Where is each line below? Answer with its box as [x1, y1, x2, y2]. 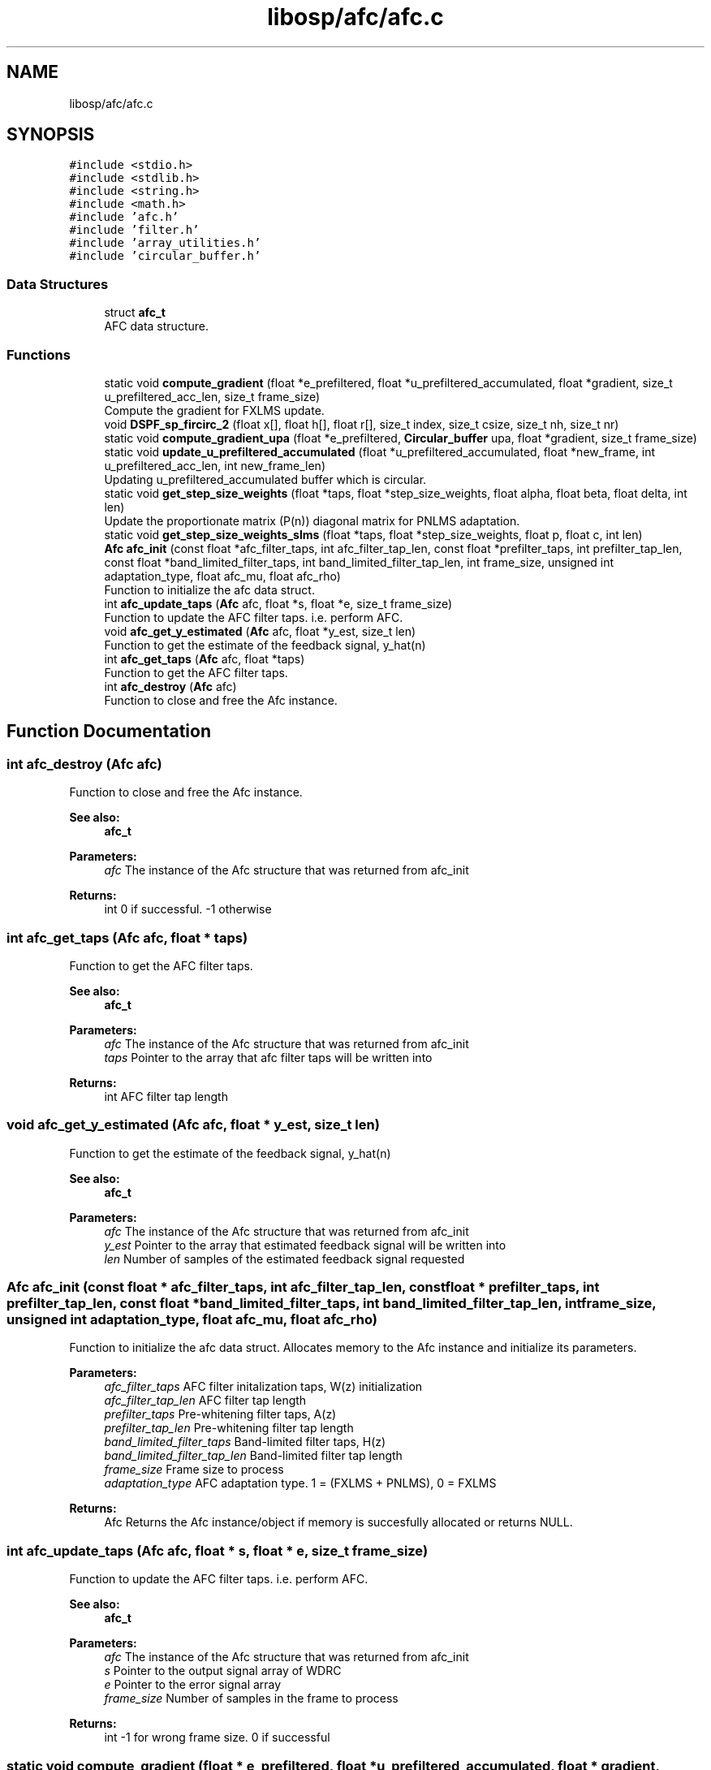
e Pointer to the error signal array [104, 1677, 282, 1692]
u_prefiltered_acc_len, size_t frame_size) [104, 389, 321, 404]
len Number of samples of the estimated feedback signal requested [104, 1251, 465, 1266]
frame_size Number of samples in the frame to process [104, 1691, 399, 1706]
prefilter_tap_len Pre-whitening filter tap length [104, 1421, 354, 1435]
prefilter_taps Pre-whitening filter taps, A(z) [104, 1407, 337, 1422]
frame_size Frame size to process [104, 1462, 284, 1477]
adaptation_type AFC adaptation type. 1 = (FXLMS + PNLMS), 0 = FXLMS [104, 1476, 497, 1491]
